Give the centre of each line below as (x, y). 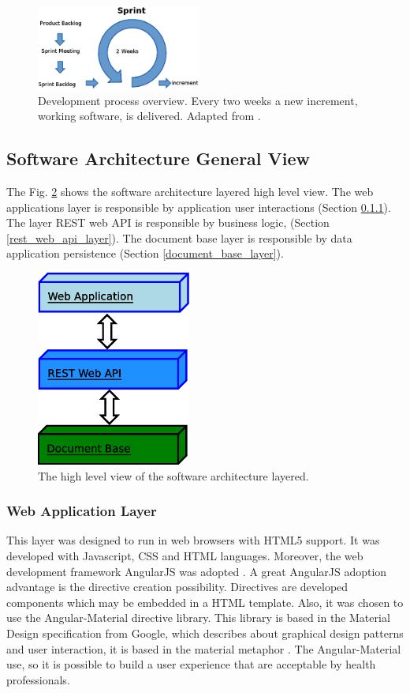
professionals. (38, 679)
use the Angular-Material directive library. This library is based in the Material (198, 618)
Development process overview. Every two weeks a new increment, (198, 100)
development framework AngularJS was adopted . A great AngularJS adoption (197, 571)
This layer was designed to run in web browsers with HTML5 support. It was (193, 540)
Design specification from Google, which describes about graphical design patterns (205, 633)
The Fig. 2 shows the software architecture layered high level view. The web (190, 191)
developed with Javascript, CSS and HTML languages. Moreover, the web (185, 555)
